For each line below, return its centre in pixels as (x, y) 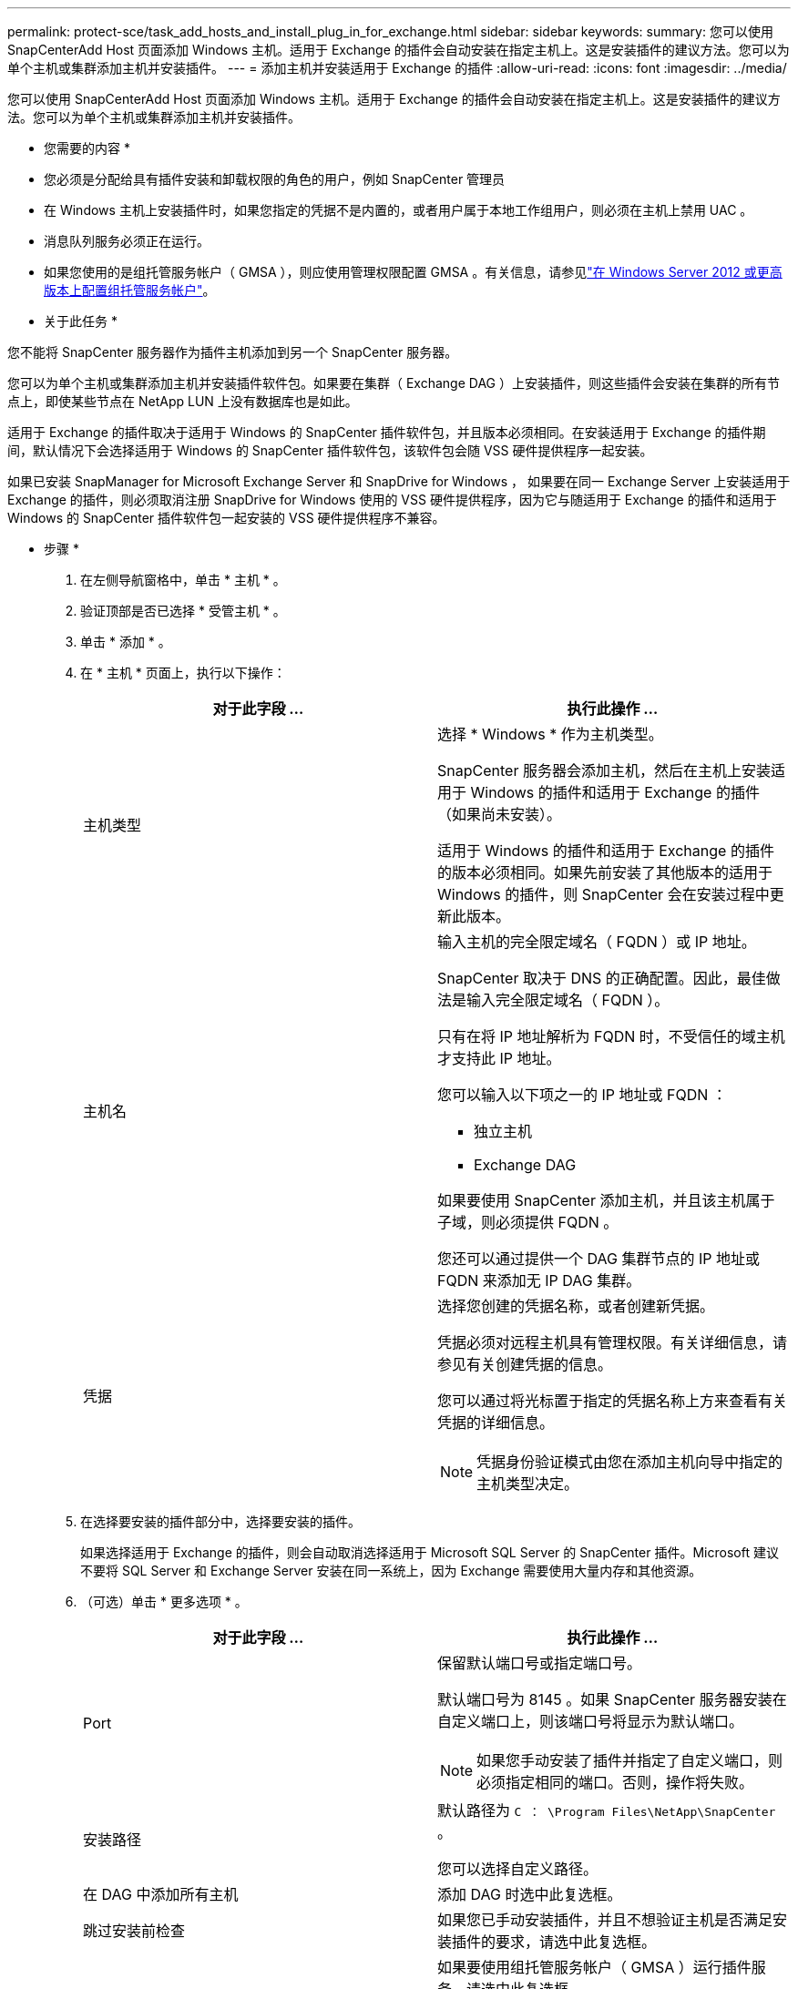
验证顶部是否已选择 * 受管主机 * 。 (183, 611)
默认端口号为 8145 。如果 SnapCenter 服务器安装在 (612, 1699)
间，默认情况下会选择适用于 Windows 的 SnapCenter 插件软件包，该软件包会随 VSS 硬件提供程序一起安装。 (330, 450)
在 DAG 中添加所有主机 (161, 1894)
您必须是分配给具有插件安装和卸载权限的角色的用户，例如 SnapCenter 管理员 (275, 179)
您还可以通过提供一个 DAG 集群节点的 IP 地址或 (598, 1259)
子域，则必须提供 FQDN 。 (528, 1222)
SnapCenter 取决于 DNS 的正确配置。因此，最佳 (602, 978)
